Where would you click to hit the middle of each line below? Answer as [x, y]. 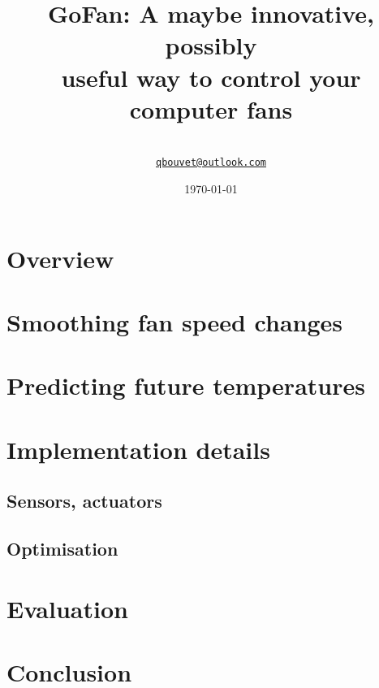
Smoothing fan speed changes [175, 321]
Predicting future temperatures [186, 385]
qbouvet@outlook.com [211, 163]
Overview [60, 258]
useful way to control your [211, 77]
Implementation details [138, 449]
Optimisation [62, 549]
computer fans [211, 108]
